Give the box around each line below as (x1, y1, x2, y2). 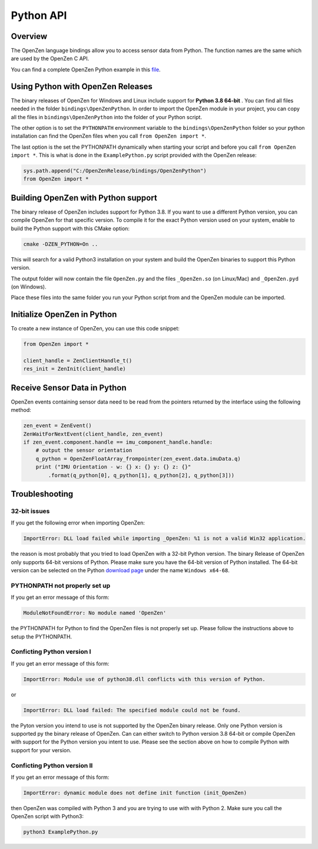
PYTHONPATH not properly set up (11, 581, 111, 589)
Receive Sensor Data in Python (11, 382, 127, 392)
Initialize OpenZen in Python (11, 310, 117, 320)
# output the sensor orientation (35, 447, 132, 454)
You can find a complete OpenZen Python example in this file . (11, 65, 161, 73)
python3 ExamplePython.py (23, 829, 98, 835)
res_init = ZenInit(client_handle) (23, 366, 126, 372)
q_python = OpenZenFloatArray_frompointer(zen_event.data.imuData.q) (35, 455, 241, 462)
